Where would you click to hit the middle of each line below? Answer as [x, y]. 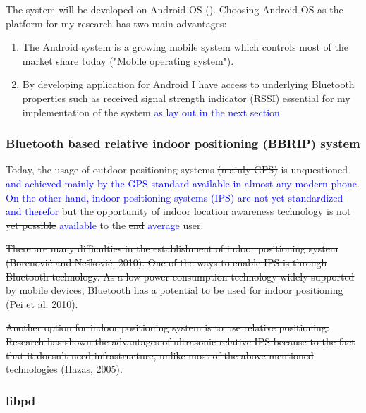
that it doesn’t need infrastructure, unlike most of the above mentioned [160, 355]
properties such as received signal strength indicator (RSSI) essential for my [186, 98]
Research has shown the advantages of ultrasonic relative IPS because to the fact [181, 341]
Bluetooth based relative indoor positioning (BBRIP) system [183, 143]
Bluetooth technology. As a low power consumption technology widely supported [180, 276]
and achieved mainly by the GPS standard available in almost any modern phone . [183, 183]
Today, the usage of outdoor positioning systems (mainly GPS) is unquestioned [177, 169]
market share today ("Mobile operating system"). [128, 60]
